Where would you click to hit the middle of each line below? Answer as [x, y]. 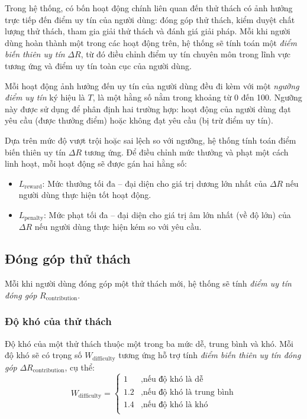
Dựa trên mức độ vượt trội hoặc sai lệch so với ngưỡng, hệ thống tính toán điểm [151, 140]
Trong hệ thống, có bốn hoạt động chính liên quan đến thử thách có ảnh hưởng [149, 8]
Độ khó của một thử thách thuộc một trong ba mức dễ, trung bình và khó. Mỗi [149, 343]
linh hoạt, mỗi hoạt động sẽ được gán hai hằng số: [96, 163]
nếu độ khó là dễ [173, 380]
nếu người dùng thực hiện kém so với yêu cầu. [118, 227]
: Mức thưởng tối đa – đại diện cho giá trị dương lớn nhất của [155, 183]
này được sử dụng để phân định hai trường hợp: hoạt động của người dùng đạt [148, 108]
